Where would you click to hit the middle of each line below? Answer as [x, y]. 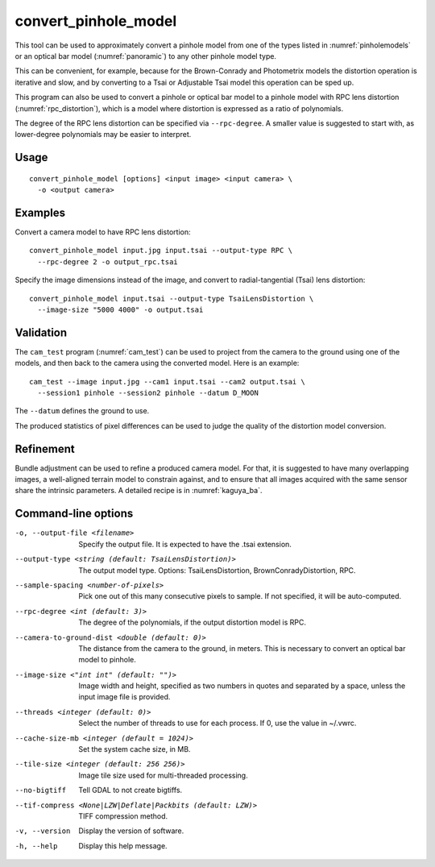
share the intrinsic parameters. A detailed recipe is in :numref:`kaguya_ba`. [139, 491]
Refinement [45, 448]
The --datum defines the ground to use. [82, 411]
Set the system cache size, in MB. [135, 749]
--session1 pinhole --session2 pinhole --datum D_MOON [148, 393]
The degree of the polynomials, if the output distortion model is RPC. [192, 622]
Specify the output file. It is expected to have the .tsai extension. [185, 544]
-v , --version [43, 831]
